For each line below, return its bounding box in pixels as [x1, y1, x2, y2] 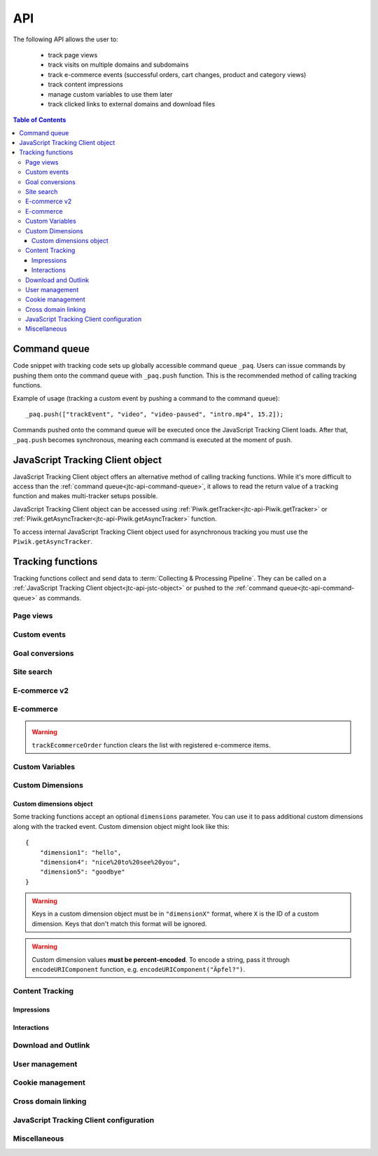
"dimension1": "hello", [39, 848, 122, 856]
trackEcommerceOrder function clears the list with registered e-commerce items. [31, 741, 271, 749]
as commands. [38, 593, 82, 602]
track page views [48, 50, 98, 59]
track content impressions [48, 81, 124, 89]
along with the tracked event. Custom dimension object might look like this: [13, 822, 230, 830]
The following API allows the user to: [13, 35, 118, 43]
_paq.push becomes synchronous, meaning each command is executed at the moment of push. [13, 435, 293, 444]
